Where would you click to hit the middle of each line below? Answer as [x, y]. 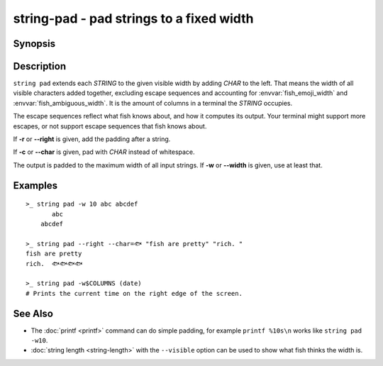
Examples [35, 185]
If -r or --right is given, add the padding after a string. [92, 139]
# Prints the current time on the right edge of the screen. [134, 293]
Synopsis [34, 44]
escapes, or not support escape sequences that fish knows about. [110, 126]
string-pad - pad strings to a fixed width [133, 18]
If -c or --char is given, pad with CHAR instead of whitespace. [104, 152]
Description [40, 66]
